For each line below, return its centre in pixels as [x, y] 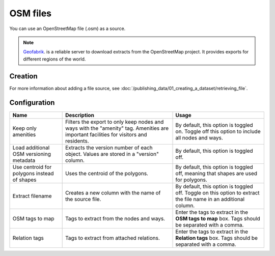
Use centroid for [32, 167]
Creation [23, 76]
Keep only [24, 128]
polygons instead [33, 173]
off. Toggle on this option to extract [217, 192]
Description [80, 115]
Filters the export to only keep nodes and [115, 122]
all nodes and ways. [199, 137]
